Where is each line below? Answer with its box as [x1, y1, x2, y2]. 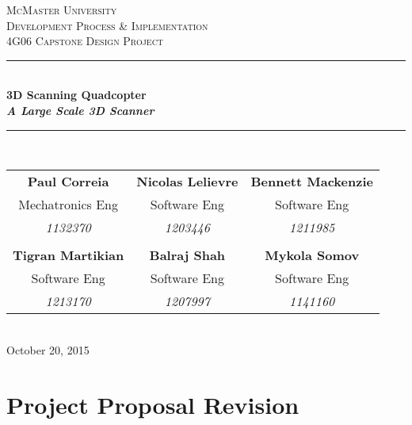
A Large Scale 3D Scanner [6, 101, 154, 118]
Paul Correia [27, 172, 109, 191]
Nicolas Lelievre [136, 172, 238, 191]
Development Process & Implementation [6, 17, 208, 33]
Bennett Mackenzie [250, 172, 373, 191]
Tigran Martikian [13, 246, 124, 265]
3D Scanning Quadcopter [6, 86, 147, 103]
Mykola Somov [265, 246, 360, 265]
